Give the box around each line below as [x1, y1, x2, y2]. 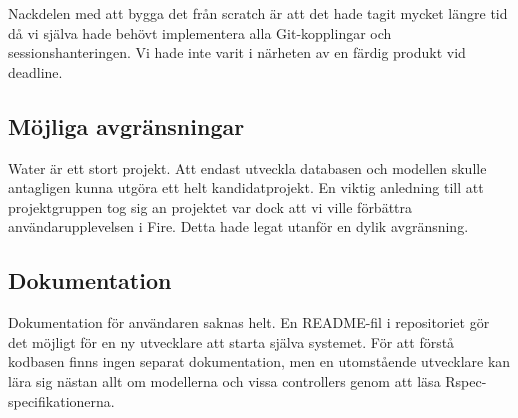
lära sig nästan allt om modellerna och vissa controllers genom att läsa [8, 370, 441, 391]
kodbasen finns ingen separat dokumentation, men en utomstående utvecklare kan [8, 351, 511, 372]
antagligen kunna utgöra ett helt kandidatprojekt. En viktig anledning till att [8, 177, 484, 198]
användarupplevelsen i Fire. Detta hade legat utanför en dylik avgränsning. [8, 216, 469, 237]
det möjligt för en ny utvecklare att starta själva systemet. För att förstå [8, 331, 455, 352]
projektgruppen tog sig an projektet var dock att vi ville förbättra [8, 196, 413, 217]
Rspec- [445, 370, 487, 391]
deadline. [8, 61, 63, 82]
